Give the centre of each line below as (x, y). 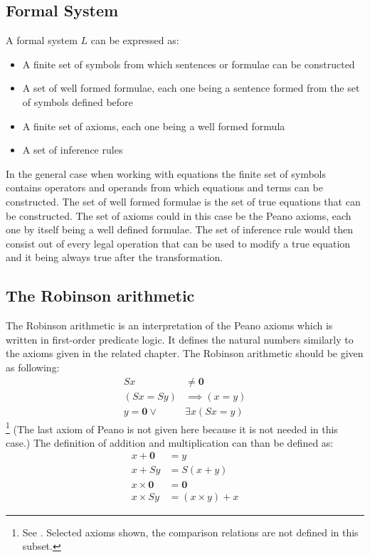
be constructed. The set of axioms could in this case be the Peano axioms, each (179, 215)
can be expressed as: (135, 40)
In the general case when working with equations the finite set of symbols (166, 173)
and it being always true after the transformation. (115, 257)
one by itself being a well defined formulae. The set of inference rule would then (179, 229)
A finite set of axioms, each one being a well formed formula (154, 126)
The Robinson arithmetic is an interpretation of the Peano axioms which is (169, 325)
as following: (33, 367)
